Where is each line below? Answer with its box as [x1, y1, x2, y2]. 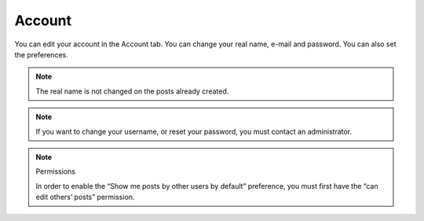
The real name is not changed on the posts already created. [35, 87, 229, 96]
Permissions [35, 167, 76, 176]
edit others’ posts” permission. [35, 193, 135, 202]
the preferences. [14, 50, 68, 59]
